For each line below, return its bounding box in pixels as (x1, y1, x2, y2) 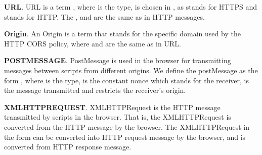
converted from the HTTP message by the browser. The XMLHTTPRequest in (4, 121, 249, 132)
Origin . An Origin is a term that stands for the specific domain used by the (4, 28, 241, 39)
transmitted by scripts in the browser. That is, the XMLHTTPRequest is (4, 112, 231, 122)
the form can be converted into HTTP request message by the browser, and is (4, 131, 246, 142)
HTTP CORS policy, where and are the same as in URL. (4, 38, 181, 48)
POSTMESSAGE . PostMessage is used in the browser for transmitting (4, 55, 231, 66)
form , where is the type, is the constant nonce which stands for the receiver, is (4, 75, 249, 85)
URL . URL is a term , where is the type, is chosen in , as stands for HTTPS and (4, 2, 257, 12)
